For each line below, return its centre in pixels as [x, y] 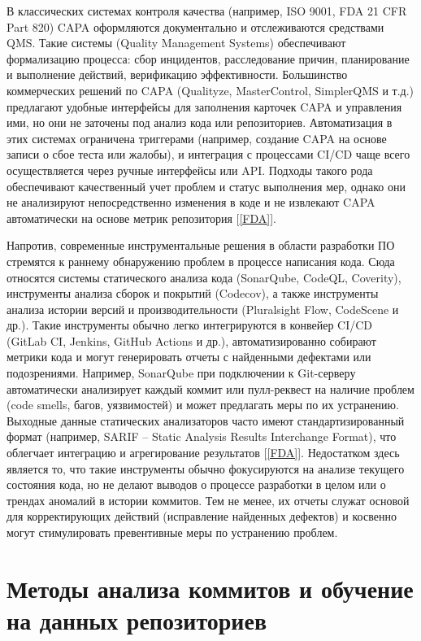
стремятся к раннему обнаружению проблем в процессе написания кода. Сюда [201, 261]
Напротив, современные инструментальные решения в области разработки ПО [201, 245]
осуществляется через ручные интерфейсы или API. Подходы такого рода [190, 170]
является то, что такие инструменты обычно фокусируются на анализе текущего [206, 468]
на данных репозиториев [137, 619]
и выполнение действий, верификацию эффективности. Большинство [177, 74]
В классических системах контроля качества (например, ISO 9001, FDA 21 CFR [207, 11]
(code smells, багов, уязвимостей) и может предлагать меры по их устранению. [203, 405]
